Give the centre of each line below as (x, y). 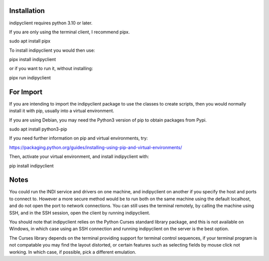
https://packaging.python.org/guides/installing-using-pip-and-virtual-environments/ (96, 147)
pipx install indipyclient (33, 59)
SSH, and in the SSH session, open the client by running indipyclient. (80, 213)
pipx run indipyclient (30, 78)
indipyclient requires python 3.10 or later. (51, 23)
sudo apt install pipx (30, 41)
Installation (27, 11)
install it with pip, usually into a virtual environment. (62, 111)
